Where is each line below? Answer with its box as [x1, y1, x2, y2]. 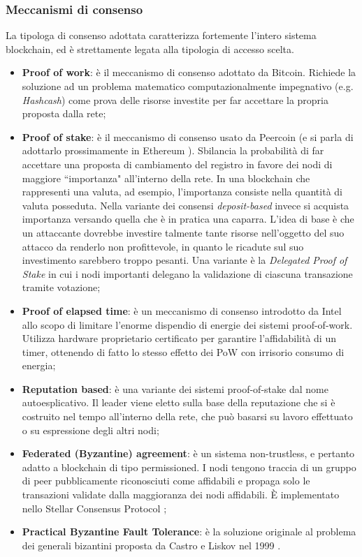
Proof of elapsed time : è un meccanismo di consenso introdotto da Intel [22, 303, 342, 318]
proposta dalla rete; [22, 106, 106, 121]
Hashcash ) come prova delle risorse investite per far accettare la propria [22, 92, 329, 107]
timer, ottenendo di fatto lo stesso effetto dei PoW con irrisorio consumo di [22, 344, 345, 359]
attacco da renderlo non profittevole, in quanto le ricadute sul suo [22, 239, 304, 253]
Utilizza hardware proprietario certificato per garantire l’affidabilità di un [22, 331, 336, 346]
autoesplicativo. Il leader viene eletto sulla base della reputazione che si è [22, 395, 335, 410]
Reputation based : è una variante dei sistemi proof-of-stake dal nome [22, 381, 328, 396]
